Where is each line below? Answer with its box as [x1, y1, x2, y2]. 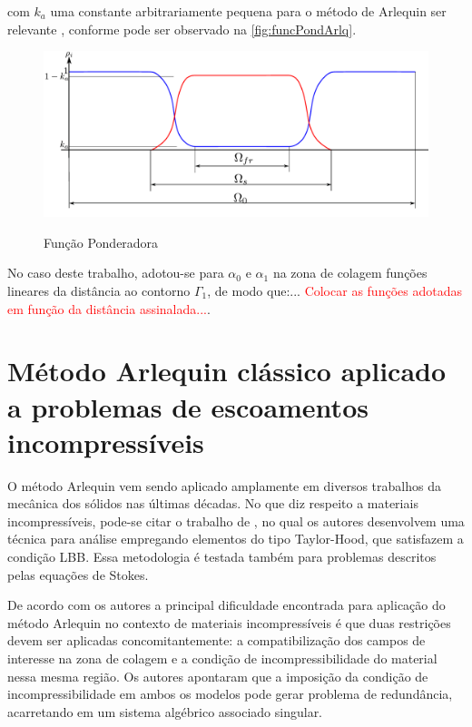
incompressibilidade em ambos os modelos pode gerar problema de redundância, [7, 684, 453, 703]
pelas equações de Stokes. [7, 565, 149, 584]
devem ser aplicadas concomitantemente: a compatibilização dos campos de [7, 631, 426, 650]
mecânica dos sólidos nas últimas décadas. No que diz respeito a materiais [7, 494, 418, 513]
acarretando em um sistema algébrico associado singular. [7, 702, 323, 721]
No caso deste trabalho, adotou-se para [7, 263, 224, 282]
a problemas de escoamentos [7, 388, 369, 425]
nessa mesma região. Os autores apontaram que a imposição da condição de [7, 666, 428, 685]
